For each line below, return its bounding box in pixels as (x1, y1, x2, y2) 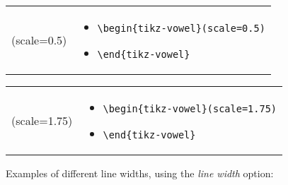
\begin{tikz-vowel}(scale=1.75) (103, 103, 277, 114)
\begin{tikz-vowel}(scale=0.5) (97, 23, 265, 34)
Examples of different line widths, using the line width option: (6, 166, 274, 180)
